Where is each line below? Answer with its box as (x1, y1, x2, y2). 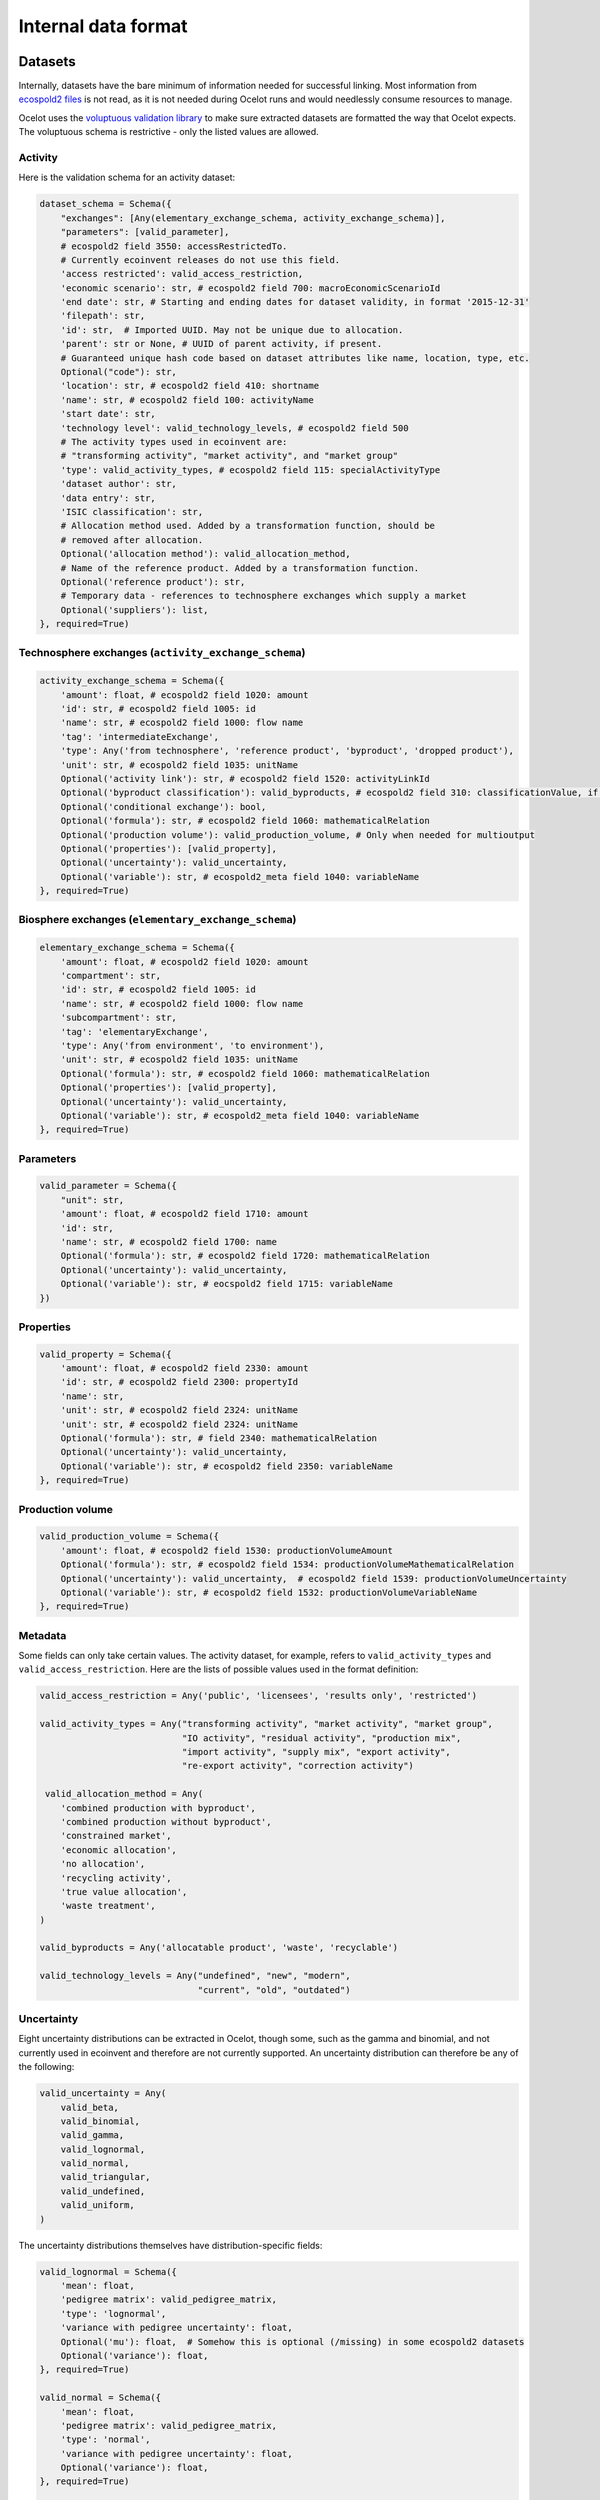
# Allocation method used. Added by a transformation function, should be (60, 520, 435, 532)
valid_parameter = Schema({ (39, 1180, 177, 1192)
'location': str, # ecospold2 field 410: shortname (60, 380, 320, 392)
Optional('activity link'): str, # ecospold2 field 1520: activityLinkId (60, 773, 430, 784)
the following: (18, 2061, 75, 2073)
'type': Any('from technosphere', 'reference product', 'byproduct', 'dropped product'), (60, 745, 515, 757)
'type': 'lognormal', (60, 2308, 167, 2319)
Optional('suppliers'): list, (60, 604, 209, 615)
